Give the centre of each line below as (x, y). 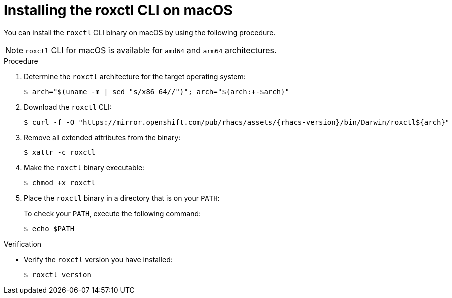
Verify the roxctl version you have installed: (98, 259)
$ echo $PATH (49, 228)
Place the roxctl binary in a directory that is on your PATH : (122, 198)
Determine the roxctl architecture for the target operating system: (135, 76)
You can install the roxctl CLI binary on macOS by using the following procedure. (140, 32)
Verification (23, 244)
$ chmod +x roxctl (60, 183)
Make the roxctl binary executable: (84, 167)
